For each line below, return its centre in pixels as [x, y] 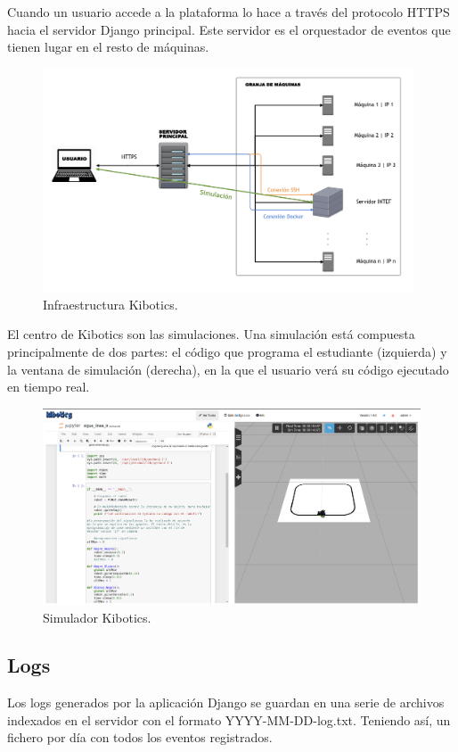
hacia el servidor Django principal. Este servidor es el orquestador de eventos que [229, 29]
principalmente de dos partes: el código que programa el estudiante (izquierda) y [227, 352]
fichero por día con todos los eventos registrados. [140, 737]
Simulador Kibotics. [97, 617]
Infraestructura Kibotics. [110, 304]
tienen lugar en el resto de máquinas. [108, 47]
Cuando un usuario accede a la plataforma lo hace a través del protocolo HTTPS [229, 12]
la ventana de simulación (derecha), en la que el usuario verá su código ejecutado [228, 369]
